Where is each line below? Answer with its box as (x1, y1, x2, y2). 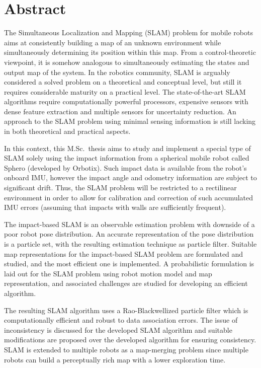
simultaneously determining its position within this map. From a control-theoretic (4, 47, 256, 57)
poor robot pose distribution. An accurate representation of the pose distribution (4, 229, 254, 239)
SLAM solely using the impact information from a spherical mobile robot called (4, 153, 249, 163)
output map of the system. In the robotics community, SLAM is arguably (4, 66, 230, 77)
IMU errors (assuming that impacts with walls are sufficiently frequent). (4, 202, 226, 212)
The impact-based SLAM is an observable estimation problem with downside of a (4, 218, 255, 229)
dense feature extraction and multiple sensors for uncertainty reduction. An (4, 106, 236, 116)
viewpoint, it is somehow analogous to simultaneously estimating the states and (4, 56, 249, 67)
